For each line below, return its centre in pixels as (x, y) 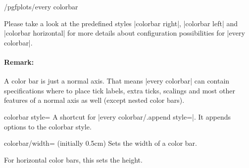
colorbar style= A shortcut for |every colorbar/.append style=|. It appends (117, 116)
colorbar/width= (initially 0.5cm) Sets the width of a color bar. (100, 143)
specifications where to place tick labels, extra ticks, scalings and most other (120, 90)
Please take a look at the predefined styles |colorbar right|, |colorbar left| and (121, 23)
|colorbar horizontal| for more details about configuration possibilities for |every (124, 33)
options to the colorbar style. (48, 126)
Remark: (19, 62)
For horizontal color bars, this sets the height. (73, 159)
